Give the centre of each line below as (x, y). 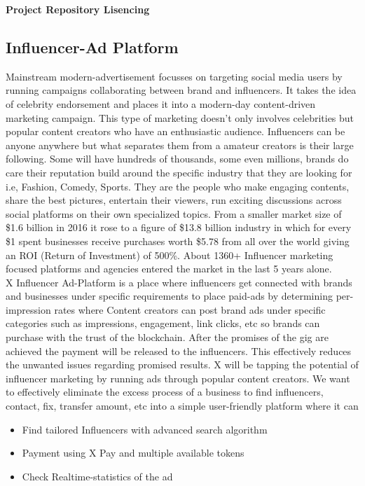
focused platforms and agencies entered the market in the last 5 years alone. (169, 269)
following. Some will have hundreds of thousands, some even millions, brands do (177, 159)
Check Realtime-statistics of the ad (97, 476)
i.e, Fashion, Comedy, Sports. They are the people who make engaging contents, (178, 186)
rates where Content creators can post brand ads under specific (190, 309)
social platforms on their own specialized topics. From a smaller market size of (174, 213)
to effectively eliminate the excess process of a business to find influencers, (165, 392)
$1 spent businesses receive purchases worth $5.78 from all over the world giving (178, 241)
